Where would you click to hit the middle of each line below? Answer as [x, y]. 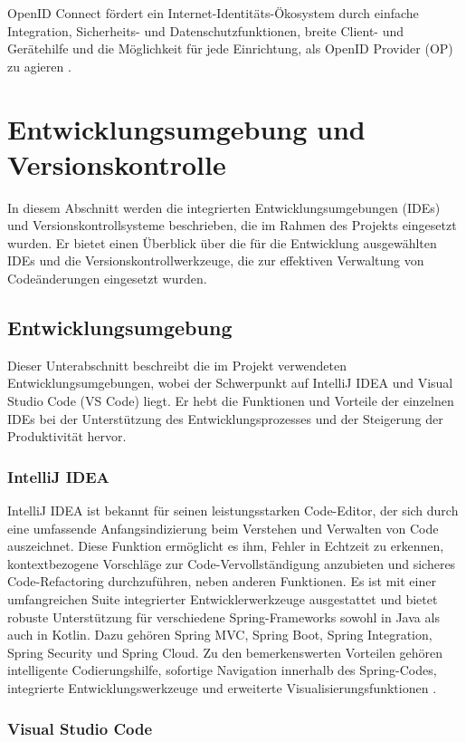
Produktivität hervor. [67, 436]
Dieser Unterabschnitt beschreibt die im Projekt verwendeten [177, 365]
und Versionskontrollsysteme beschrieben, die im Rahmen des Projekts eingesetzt [232, 225]
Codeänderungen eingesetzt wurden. [107, 279]
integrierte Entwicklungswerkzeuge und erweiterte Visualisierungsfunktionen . [222, 687]
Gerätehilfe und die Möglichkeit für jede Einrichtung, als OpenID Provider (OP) [230, 48]
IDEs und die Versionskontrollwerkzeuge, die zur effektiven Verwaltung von [216, 260]
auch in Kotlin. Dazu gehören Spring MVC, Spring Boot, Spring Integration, [220, 635]
